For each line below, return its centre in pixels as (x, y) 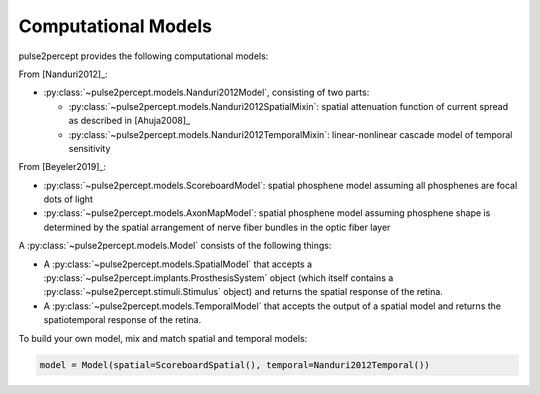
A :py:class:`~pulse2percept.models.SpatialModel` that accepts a (178, 264)
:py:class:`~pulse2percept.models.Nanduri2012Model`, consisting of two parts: (206, 92)
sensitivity (89, 148)
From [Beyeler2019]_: (62, 167)
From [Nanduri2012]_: (63, 74)
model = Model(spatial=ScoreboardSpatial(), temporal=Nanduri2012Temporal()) (234, 364)
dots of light (68, 199)
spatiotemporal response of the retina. (122, 320)
